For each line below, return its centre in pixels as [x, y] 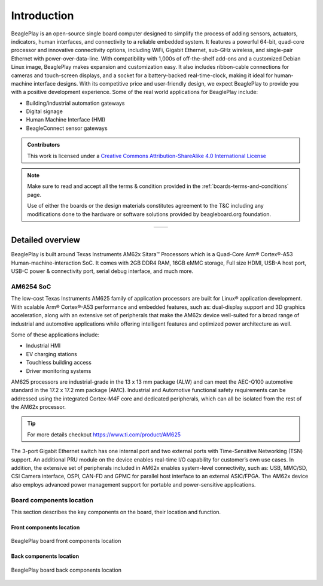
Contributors [44, 145]
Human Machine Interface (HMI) [66, 120]
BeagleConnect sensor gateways [67, 128]
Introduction [42, 16]
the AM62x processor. [38, 407]
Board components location [52, 500]
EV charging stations [51, 354]
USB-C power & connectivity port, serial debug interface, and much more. [102, 271]
